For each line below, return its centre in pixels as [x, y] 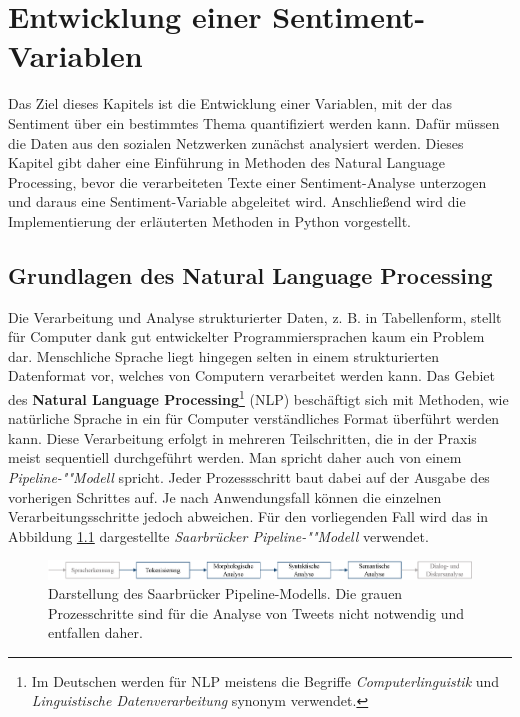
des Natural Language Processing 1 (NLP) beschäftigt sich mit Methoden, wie [258, 397]
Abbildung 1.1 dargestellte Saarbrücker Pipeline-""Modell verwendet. [218, 535]
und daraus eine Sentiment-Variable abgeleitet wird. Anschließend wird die [237, 201]
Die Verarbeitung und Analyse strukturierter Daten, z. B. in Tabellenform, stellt [255, 316]
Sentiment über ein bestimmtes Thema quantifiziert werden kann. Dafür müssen [254, 122]
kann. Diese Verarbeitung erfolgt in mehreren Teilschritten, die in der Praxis [242, 437]
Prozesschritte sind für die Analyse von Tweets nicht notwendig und [256, 612]
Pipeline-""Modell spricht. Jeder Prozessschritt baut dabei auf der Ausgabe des [249, 477]
